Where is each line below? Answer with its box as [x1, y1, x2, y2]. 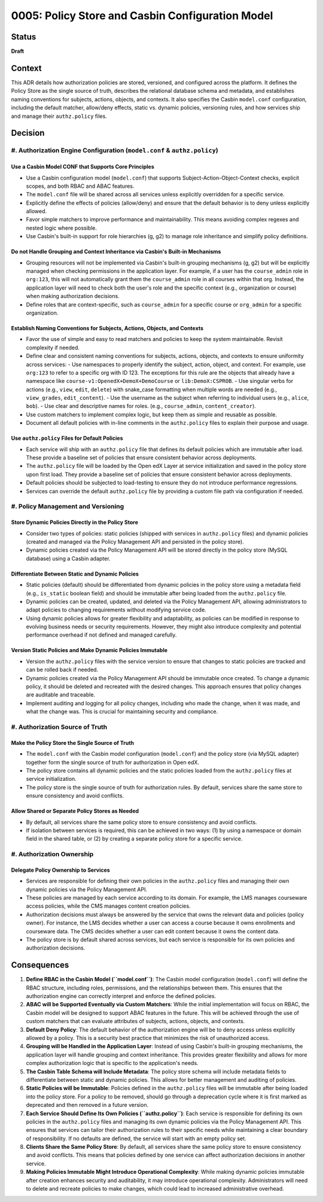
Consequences [11, 960, 69, 970]
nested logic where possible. [26, 224, 97, 232]
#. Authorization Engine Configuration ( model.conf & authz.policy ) [11, 147, 218, 155]
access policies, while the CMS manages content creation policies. [26, 902, 191, 909]
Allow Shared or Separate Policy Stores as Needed [11, 808, 139, 815]
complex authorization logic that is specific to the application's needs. [26, 1060, 199, 1067]
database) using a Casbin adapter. [26, 555, 111, 562]
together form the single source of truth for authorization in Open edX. [26, 759, 200, 766]
